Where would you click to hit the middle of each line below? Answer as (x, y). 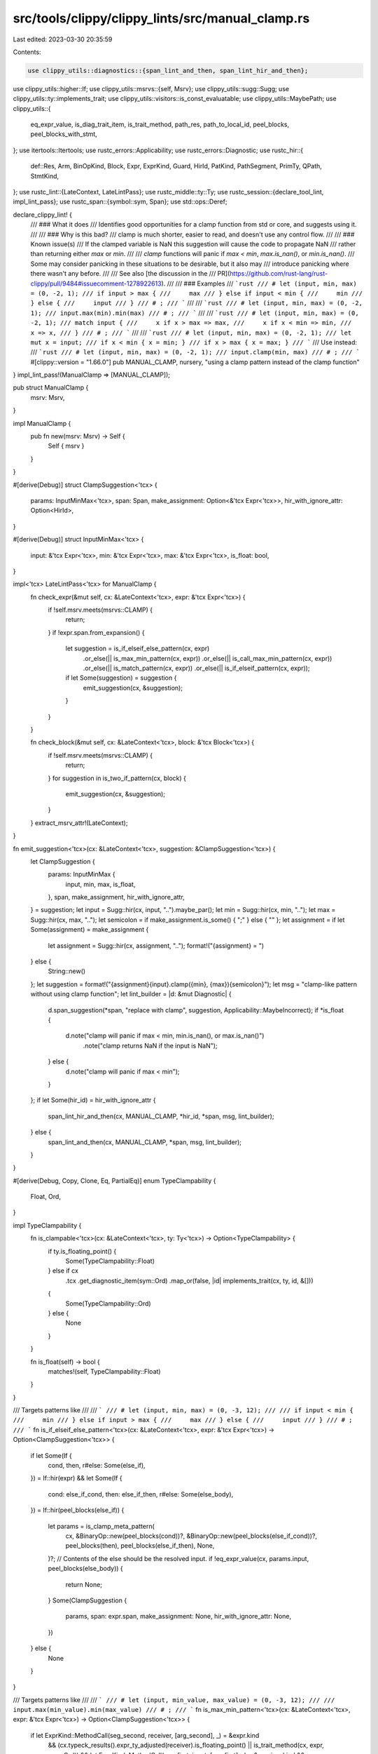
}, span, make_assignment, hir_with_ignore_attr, (116, 897)
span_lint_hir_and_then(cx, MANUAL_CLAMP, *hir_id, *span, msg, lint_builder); (161, 1116)
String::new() (67, 971)
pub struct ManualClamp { (51, 388)
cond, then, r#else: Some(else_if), (97, 1466)
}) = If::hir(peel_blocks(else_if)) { (77, 1510)
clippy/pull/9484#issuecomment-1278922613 (96, 283)
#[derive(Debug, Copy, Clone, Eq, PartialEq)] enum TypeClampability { (114, 1180)
